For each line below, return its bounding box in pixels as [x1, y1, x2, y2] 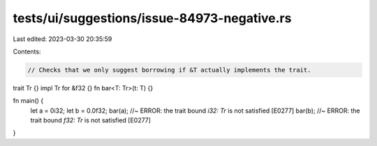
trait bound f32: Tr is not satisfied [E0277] [30, 116, 151, 124]
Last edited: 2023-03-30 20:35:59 [13, 35, 112, 43]
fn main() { [13, 97, 44, 105]
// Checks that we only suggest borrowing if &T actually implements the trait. [27, 66, 311, 74]
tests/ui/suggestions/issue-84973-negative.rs [13, 10, 292, 26]
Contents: [13, 47, 41, 56]
